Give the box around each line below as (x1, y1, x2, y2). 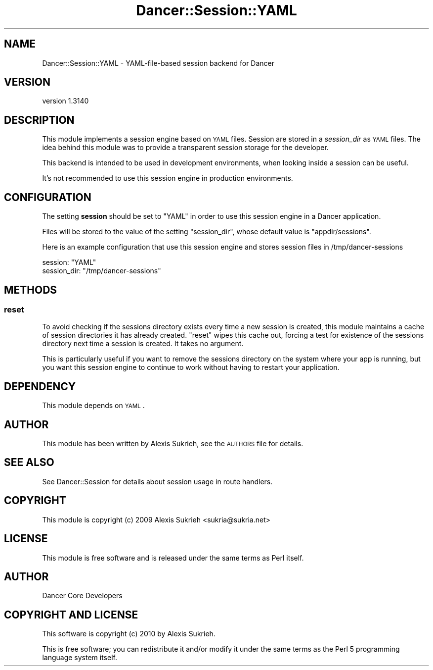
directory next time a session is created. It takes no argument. (42, 339, 244, 348)
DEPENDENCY (4, 380, 76, 393)
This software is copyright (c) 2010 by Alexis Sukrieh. (42, 629, 216, 638)
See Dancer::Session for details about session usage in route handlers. (42, 477, 273, 486)
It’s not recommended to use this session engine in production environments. (42, 174, 293, 183)
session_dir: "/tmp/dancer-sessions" (42, 266, 161, 275)
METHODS (4, 283, 57, 296)
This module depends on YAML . (42, 401, 145, 410)
